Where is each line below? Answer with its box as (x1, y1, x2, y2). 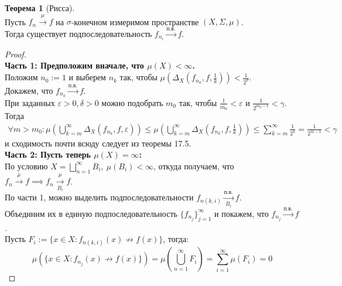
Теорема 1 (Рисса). (5, 2, 75, 13)
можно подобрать (101, 96, 163, 108)
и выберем (69, 71, 106, 83)
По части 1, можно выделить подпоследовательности (5, 191, 194, 203)
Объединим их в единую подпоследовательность (5, 207, 177, 219)
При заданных (5, 96, 55, 108)
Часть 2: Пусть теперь (5, 148, 91, 161)
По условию (5, 159, 48, 172)
